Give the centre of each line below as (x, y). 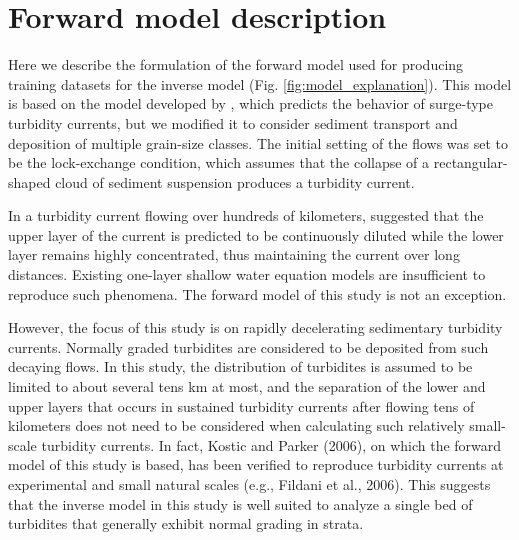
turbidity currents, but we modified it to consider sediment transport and (233, 122)
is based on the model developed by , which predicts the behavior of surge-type (250, 103)
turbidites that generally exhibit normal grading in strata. (186, 523)
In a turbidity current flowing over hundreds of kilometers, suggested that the (246, 215)
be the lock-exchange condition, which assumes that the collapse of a (219, 162)
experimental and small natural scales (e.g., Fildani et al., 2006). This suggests (249, 484)
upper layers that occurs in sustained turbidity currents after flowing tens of (241, 405)
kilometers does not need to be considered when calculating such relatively (236, 425)
